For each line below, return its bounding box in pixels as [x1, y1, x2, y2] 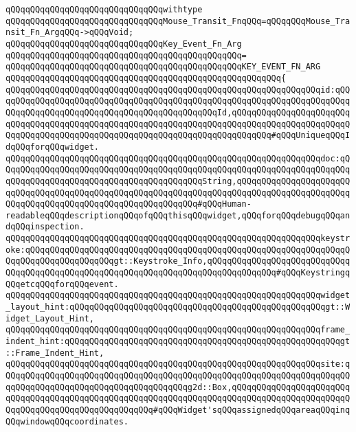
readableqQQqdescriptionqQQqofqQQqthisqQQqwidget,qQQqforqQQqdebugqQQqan [5, 210, 351, 220]
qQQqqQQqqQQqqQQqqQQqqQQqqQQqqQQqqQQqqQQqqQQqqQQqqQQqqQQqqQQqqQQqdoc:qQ [5, 153, 351, 163]
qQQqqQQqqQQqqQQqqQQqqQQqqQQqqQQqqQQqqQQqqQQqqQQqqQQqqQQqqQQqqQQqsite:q [5, 359, 351, 370]
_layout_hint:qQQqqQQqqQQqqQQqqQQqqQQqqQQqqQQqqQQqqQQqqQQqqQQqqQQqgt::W [5, 302, 351, 312]
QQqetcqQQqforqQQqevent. [5, 279, 119, 289]
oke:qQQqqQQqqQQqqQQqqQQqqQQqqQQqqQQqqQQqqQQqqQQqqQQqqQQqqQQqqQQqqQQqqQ [5, 245, 351, 255]
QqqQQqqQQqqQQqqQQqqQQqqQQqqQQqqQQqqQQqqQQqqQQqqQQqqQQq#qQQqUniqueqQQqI [5, 130, 351, 141]
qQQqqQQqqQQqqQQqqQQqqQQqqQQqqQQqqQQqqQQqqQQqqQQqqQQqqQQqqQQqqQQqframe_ [5, 325, 351, 335]
